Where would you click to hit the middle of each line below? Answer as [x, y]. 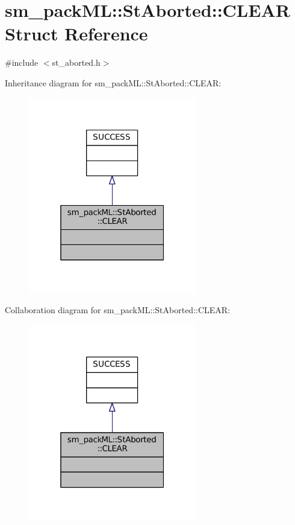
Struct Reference [76, 33]
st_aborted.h [76, 62]
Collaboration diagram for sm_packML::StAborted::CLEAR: [118, 310]
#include [22, 62]
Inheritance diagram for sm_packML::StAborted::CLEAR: [113, 82]
